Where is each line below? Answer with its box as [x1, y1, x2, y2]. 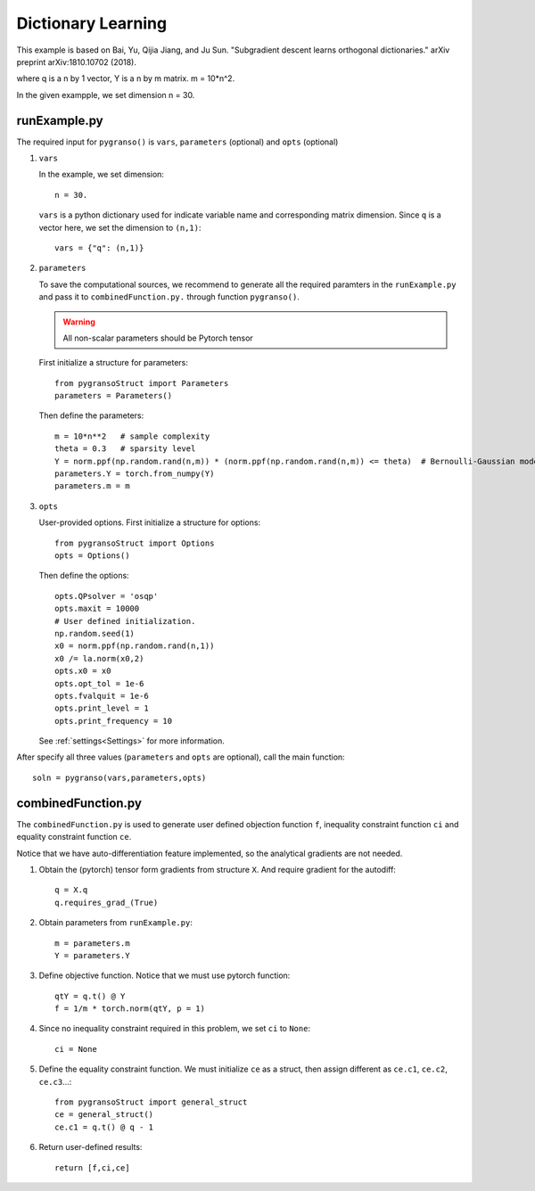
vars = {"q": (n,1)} [54, 242, 144, 253]
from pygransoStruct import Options [54, 538, 215, 548]
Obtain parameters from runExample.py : [38, 917, 193, 928]
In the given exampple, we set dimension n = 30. [16, 89, 195, 100]
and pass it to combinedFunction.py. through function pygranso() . [38, 292, 300, 302]
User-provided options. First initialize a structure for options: [38, 517, 261, 528]
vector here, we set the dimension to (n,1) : [38, 222, 202, 233]
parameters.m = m [54, 481, 130, 491]
